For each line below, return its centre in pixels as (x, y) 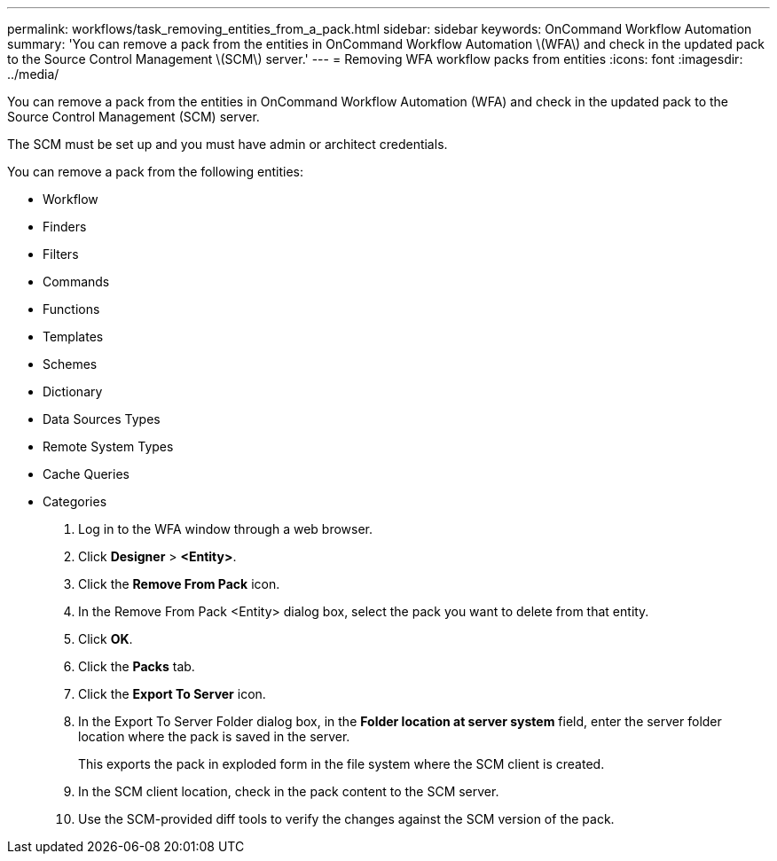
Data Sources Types (102, 419)
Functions (71, 309)
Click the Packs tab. (137, 666)
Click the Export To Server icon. (172, 694)
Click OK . (106, 639)
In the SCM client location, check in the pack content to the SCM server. (289, 791)
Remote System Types (108, 446)
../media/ (33, 74)
